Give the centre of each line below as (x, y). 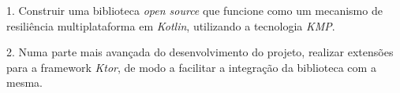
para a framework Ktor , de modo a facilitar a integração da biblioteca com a (191, 67)
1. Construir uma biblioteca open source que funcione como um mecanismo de (194, 10)
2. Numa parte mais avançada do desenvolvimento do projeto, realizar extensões (200, 52)
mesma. (24, 82)
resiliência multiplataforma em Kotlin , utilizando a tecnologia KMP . (171, 25)
